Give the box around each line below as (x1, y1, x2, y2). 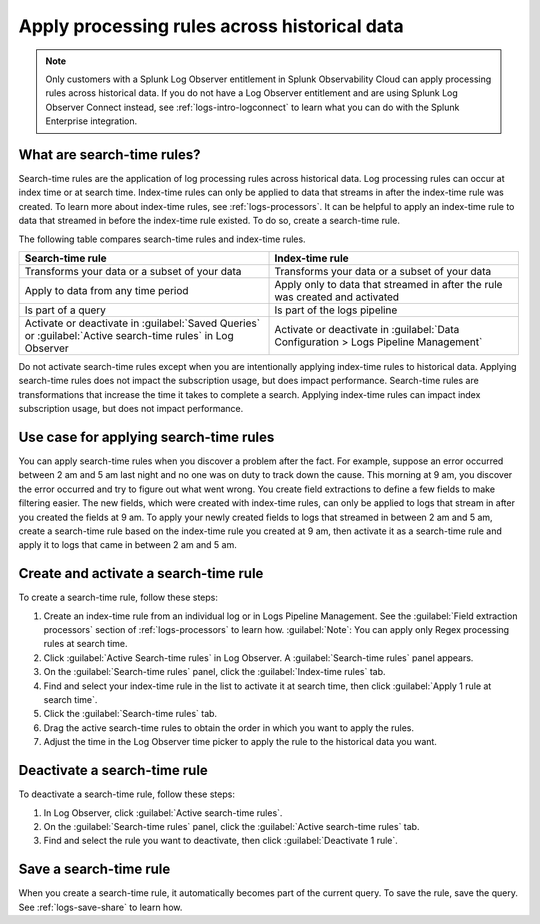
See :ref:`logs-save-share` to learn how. (18, 901, 183, 913)
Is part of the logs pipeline (274, 303, 398, 317)
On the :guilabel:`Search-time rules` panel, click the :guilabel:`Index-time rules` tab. (43, 666, 386, 678)
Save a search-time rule (18, 861, 171, 878)
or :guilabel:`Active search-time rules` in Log (24, 328, 234, 342)
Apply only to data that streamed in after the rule (274, 277, 503, 291)
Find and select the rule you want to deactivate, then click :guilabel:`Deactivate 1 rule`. (43, 835, 399, 847)
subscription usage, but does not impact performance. (18, 403, 244, 415)
